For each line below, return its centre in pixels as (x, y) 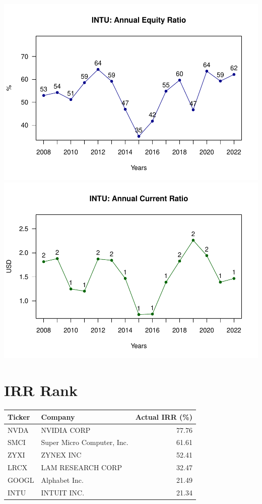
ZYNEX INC (61, 455)
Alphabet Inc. (62, 480)
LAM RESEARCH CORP (81, 467)
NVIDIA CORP (66, 430)
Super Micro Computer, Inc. (85, 442)
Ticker (19, 416)
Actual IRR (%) (164, 416)
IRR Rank (41, 390)
